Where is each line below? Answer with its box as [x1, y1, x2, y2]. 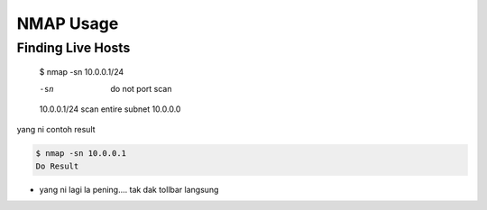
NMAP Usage [16, 14, 119, 33]
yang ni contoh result [16, 124, 96, 135]
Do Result [35, 160, 79, 171]
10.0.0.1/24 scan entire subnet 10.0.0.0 [39, 104, 181, 114]
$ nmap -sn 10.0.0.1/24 [39, 67, 124, 78]
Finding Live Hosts [16, 40, 131, 56]
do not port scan [110, 83, 172, 94]
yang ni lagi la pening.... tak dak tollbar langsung [39, 184, 219, 195]
